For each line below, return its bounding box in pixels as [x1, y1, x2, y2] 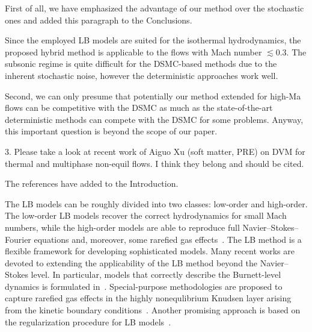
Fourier [5, 233, 31, 245]
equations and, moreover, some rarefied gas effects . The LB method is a [34, 233, 302, 245]
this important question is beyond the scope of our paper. [5, 125, 218, 137]
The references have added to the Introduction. [5, 177, 179, 190]
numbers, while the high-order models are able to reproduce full [5, 221, 240, 233]
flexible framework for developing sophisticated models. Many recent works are [5, 245, 295, 257]
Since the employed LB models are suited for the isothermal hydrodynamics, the [5, 34, 301, 46]
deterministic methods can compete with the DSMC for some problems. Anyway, [5, 113, 304, 125]
